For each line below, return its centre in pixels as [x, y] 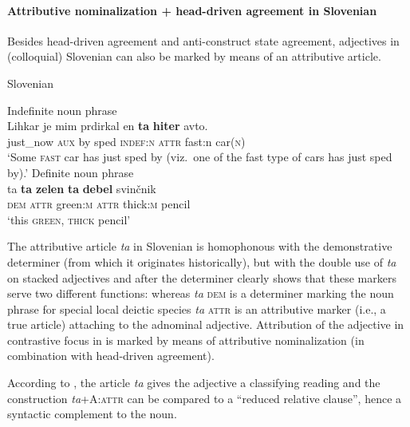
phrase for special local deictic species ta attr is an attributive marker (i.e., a [197, 308]
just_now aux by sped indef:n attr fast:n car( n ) [126, 141]
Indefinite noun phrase [62, 110]
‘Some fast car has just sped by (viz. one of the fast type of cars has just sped [200, 157]
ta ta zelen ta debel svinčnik [82, 188]
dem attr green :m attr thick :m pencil [99, 204]
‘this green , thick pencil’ [69, 219]
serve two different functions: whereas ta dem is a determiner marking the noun [201, 293]
